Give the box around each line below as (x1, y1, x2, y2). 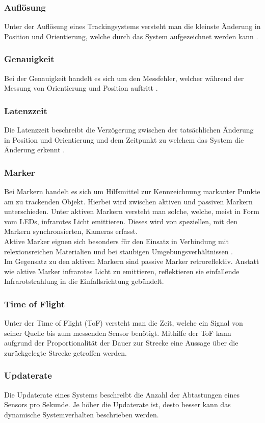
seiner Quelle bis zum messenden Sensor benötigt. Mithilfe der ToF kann (4, 327, 231, 338)
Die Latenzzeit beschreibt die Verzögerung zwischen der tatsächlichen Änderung (4, 124, 254, 135)
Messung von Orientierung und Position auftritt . (4, 83, 158, 93)
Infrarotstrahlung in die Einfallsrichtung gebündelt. (4, 276, 164, 286)
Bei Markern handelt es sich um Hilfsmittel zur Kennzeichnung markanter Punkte (4, 186, 260, 197)
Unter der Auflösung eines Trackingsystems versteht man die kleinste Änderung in (4, 21, 261, 32)
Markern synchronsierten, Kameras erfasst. (4, 226, 138, 236)
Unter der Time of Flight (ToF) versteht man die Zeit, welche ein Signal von (4, 318, 243, 328)
